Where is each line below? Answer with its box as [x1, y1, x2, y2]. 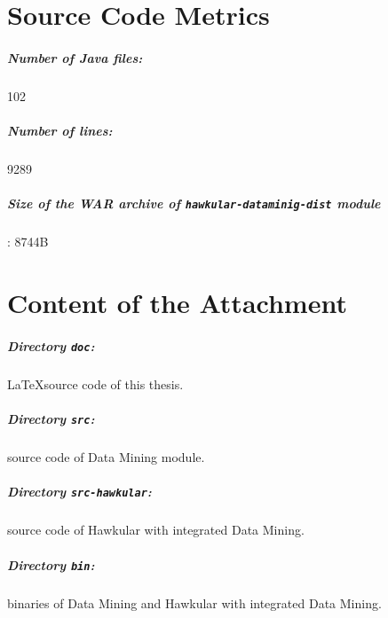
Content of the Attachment [7, 285, 347, 321]
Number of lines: [7, 121, 113, 140]
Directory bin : [7, 555, 95, 574]
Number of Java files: [7, 48, 143, 66]
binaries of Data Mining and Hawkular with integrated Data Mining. [7, 593, 382, 612]
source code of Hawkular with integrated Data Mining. [7, 520, 305, 539]
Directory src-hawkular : [7, 482, 152, 501]
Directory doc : [7, 336, 95, 355]
